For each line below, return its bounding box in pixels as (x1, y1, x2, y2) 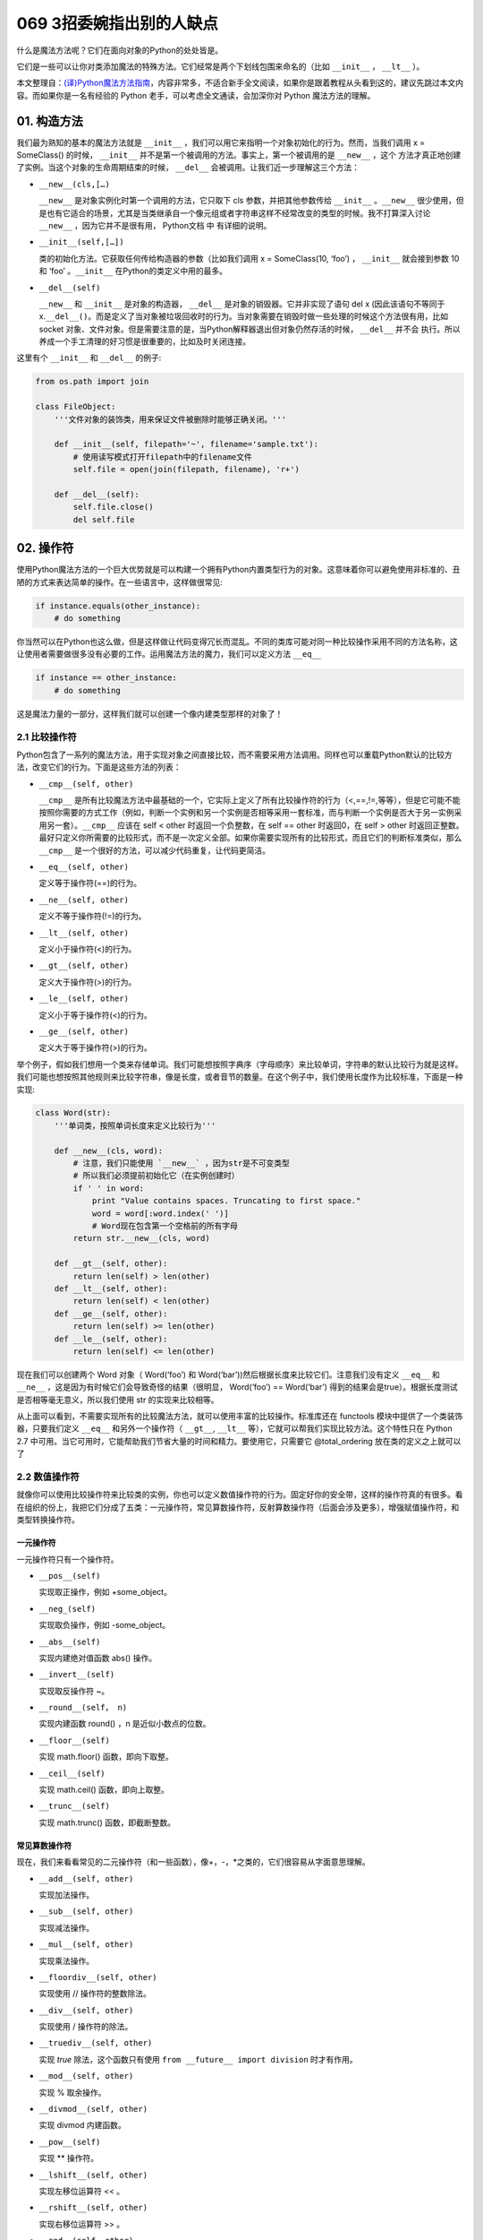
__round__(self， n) (38, 1702, 128, 1713)
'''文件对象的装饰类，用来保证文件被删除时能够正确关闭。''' (54, 414, 286, 425)
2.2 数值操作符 (16, 1470, 80, 1483)
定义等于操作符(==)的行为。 (38, 878, 142, 889)
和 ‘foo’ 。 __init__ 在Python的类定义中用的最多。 (38, 265, 228, 277)
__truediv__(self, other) (38, 2038, 153, 2048)
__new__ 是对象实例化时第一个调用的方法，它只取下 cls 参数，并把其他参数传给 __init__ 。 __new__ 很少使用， (38, 195, 456, 206)
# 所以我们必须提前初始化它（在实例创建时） (72, 1170, 240, 1181)
